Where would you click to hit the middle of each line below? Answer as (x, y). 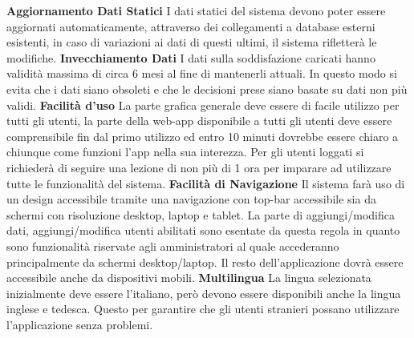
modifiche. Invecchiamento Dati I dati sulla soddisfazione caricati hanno (191, 57)
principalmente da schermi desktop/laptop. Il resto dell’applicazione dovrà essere (205, 262)
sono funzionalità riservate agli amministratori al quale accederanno (173, 245)
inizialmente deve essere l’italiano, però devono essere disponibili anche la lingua (204, 293)
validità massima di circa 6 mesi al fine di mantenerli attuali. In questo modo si (202, 73)
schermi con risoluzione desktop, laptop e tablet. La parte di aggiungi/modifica (201, 214)
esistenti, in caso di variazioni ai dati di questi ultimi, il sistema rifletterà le (192, 42)
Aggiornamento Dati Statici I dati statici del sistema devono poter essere (196, 10)
